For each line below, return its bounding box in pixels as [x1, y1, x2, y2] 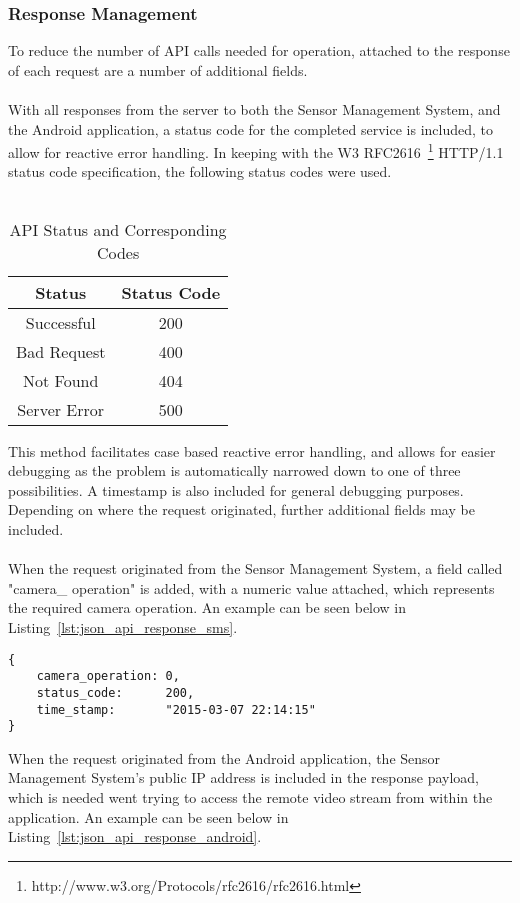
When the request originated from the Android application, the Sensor [8, 747, 441, 768]
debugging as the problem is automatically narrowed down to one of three [8, 460, 461, 481]
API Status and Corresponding [9, 217, 227, 241]
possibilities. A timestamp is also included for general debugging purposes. [8, 479, 464, 500]
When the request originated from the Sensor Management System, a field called [8, 558, 503, 579]
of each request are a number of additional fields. [8, 59, 308, 80]
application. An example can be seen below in [8, 806, 289, 827]
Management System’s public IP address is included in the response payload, [8, 767, 479, 788]
